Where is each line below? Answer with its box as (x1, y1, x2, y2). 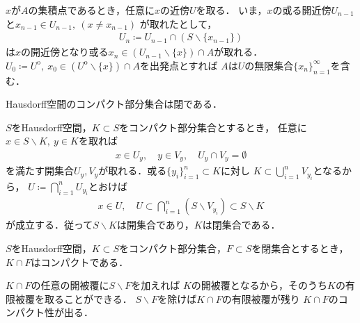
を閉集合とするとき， (251, 240, 349, 255)
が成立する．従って (6, 217, 93, 232)
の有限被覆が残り (221, 291, 300, 306)
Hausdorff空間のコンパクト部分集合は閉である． (6, 97, 223, 111)
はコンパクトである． (31, 254, 129, 269)
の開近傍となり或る (21, 44, 109, 59)
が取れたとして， (139, 16, 217, 31)
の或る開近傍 (272, 3, 331, 17)
